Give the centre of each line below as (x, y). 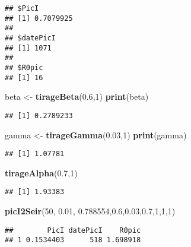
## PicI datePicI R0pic (73, 230)
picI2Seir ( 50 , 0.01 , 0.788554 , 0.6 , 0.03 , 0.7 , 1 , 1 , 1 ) (90, 211)
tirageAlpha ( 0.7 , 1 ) (41, 172)
